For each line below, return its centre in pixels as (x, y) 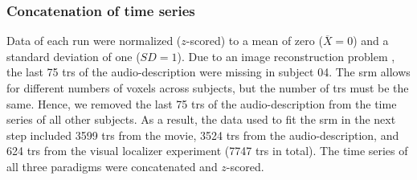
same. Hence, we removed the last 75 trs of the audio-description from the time (202, 103)
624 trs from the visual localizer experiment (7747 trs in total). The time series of (207, 151)
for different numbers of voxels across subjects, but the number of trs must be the (208, 88)
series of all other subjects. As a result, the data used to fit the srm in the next (201, 119)
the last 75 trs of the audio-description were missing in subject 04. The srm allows (208, 72)
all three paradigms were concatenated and (112, 166)
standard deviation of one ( (74, 56)
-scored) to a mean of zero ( (254, 41)
